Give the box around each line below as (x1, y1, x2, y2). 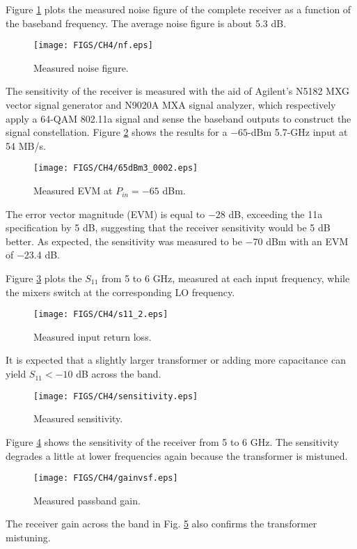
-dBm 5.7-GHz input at (248, 125, 348, 139)
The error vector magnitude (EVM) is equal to (6, 206, 205, 221)
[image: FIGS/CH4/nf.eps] (33, 40, 153, 51)
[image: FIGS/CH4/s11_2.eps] (33, 309, 168, 320)
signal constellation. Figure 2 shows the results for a (6, 125, 228, 139)
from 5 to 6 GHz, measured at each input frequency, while (102, 271, 350, 286)
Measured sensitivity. (33, 411, 123, 426)
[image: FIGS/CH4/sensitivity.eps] (33, 391, 198, 401)
